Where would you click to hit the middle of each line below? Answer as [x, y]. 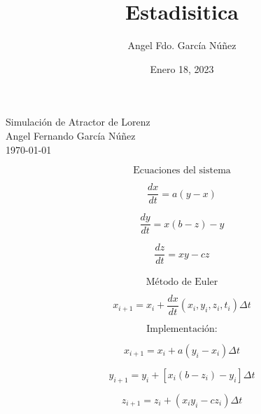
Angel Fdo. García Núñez [182, 45]
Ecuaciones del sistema [182, 171]
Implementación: [182, 329]
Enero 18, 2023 [182, 68]
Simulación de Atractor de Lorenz [78, 122]
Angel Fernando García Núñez [71, 135]
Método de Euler [182, 282]
